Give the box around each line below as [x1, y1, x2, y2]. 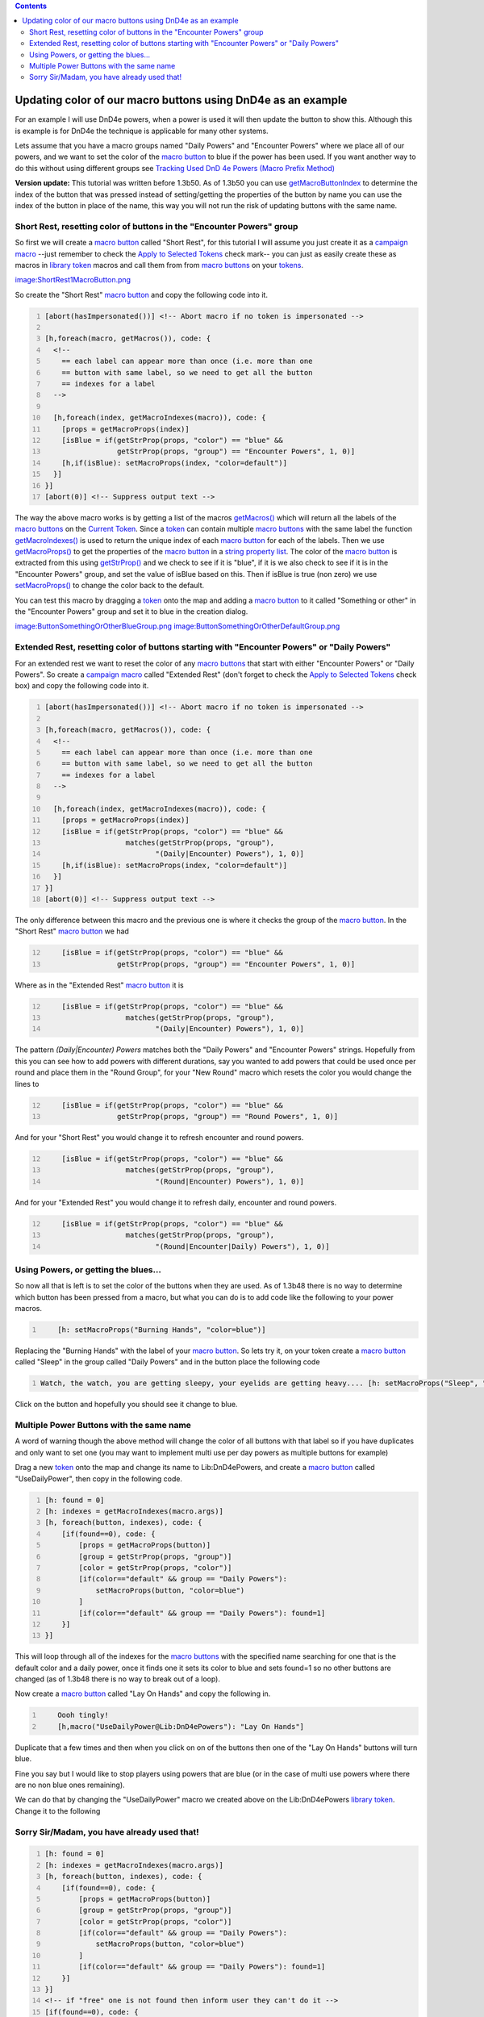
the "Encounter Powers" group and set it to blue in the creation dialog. [15, 607, 248, 616]
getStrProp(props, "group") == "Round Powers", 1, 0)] [117, 1112, 339, 1121]
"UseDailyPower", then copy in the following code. [15, 1473, 183, 1484]
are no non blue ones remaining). [15, 1780, 125, 1790]
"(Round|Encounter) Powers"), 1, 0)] [155, 1176, 305, 1186]
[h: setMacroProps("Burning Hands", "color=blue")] [57, 1326, 266, 1334]
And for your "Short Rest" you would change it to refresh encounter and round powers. [15, 1132, 304, 1142]
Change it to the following [15, 1806, 101, 1815]
